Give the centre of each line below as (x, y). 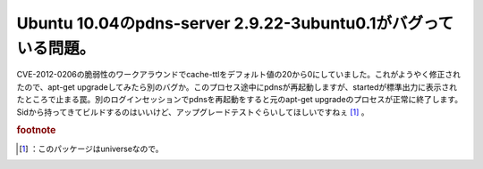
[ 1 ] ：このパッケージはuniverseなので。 (92, 149)
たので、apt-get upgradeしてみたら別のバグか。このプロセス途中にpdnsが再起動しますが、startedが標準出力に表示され (237, 87)
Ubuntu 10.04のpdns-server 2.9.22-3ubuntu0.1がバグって (235, 23)
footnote (36, 131)
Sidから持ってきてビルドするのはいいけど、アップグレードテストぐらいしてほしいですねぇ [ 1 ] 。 (193, 112)
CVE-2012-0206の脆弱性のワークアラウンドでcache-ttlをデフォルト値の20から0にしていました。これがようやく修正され (238, 75)
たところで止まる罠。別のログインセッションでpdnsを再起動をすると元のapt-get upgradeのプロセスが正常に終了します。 (240, 100)
